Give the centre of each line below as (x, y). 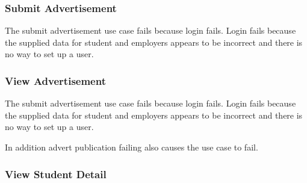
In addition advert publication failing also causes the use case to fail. (132, 147)
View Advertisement (55, 80)
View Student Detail (56, 174)
